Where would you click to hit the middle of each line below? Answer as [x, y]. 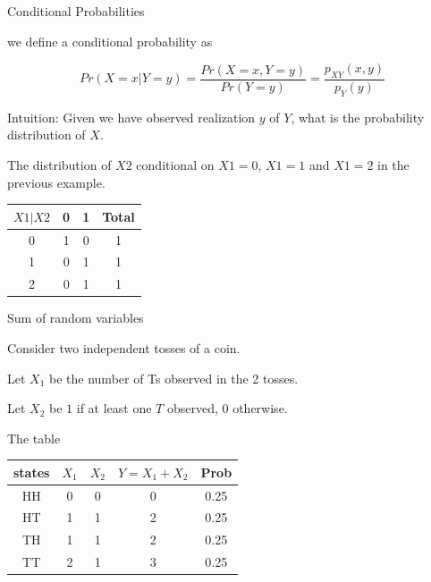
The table [34, 438]
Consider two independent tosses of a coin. [124, 347]
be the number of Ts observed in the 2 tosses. [174, 378]
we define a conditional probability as [110, 41]
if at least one [114, 408]
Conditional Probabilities [76, 11]
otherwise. [260, 408]
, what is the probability [358, 117]
